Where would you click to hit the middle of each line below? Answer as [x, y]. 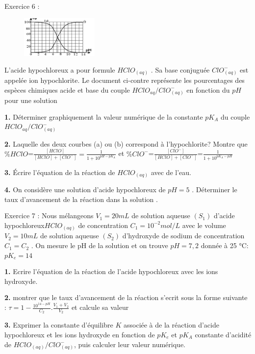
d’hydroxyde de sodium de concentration [183, 236]
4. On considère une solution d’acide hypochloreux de [85, 190]
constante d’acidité [223, 334]
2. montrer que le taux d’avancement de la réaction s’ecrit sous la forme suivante [126, 297]
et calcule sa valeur [100, 307]
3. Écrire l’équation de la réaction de [60, 172]
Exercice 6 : [22, 6]
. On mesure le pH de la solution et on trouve [100, 245]
